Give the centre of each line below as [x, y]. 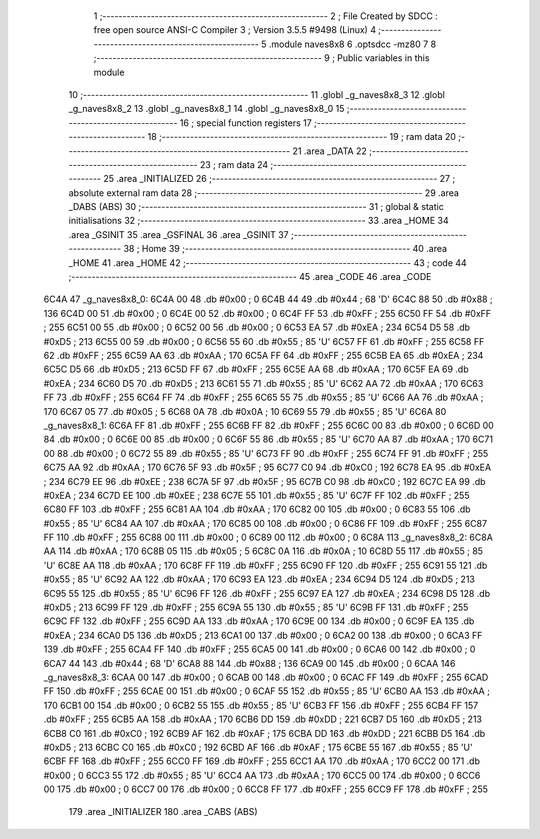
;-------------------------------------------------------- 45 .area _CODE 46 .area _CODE [250, 277]
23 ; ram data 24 [234, 164]
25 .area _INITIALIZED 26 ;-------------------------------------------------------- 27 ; [279, 179]
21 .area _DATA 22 [329, 151]
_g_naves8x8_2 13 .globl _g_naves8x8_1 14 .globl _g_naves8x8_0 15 [206, 109]
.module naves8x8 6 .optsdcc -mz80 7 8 [352, 44]
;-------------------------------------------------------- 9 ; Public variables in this [261, 58]
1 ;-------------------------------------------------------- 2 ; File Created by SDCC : [266, 16]
